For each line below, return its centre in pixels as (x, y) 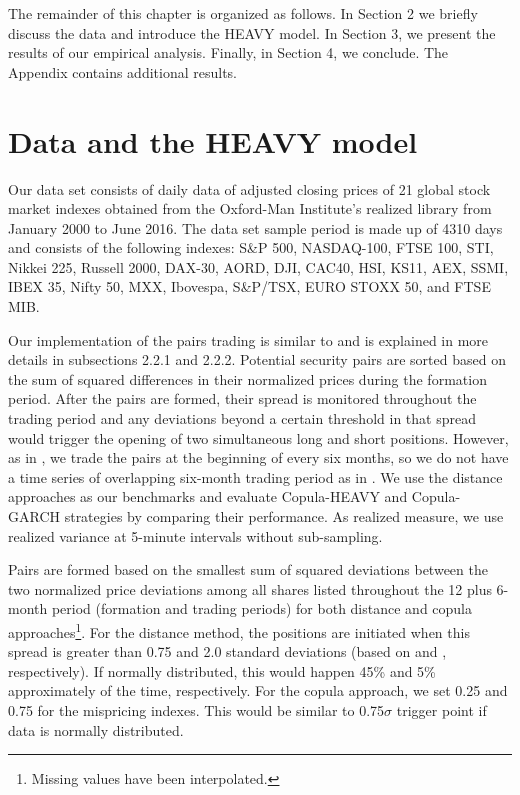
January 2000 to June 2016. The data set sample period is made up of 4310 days (255, 227)
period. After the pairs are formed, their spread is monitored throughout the (242, 398)
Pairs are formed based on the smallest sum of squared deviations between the (248, 569)
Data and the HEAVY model (213, 140)
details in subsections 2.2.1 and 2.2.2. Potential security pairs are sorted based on (257, 359)
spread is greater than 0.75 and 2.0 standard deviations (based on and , (227, 651)
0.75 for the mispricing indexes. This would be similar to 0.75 (196, 710)
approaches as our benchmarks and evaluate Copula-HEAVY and (208, 496)
